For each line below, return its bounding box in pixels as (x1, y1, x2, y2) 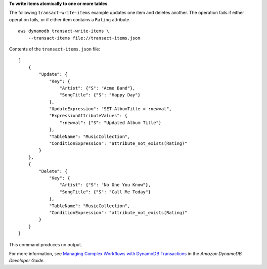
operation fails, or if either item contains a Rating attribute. (9, 16, 131, 22)
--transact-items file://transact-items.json (28, 35, 141, 41)
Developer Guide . (9, 258, 44, 264)
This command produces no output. (9, 241, 83, 247)
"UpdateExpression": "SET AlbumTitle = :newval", (49, 106, 172, 112)
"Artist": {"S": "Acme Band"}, (59, 85, 135, 91)
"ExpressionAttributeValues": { (49, 113, 128, 119)
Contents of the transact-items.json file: (9, 46, 101, 52)
